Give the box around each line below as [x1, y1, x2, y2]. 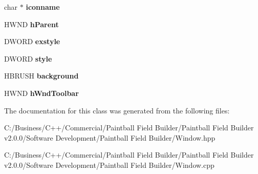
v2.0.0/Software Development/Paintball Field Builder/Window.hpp [4, 132, 216, 143]
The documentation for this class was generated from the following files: [4, 105, 230, 115]
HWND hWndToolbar [4, 87, 79, 98]
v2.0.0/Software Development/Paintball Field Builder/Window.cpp [4, 159, 214, 170]
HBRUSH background [4, 70, 79, 81]
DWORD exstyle [4, 36, 60, 47]
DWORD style [4, 53, 52, 64]
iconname [26, 2, 60, 12]
